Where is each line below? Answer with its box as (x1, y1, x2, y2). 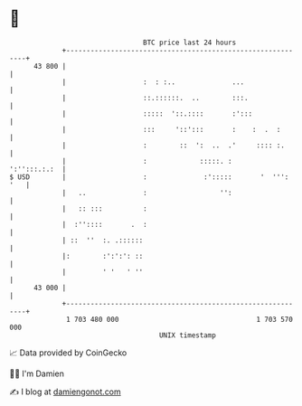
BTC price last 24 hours (143, 38, 237, 47)
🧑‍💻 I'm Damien (9, 368, 65, 379)
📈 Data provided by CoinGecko (9, 347, 127, 358)
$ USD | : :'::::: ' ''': (9, 172, 289, 182)
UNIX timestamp (158, 330, 217, 340)
